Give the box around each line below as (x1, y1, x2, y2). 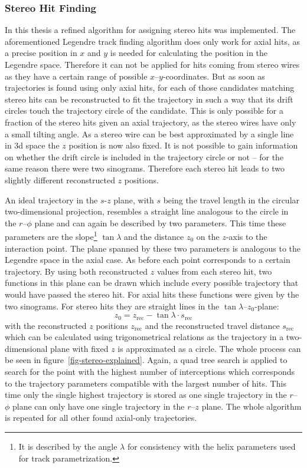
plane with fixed (50, 342, 109, 354)
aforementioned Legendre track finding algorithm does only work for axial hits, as (5, 35, 301, 47)
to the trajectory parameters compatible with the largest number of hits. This (5, 377, 286, 389)
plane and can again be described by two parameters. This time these (34, 216, 286, 229)
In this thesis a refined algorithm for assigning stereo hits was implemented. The (5, 24, 296, 36)
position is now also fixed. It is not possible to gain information (68, 139, 298, 151)
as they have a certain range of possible (5, 70, 148, 82)
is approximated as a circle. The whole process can (117, 342, 301, 354)
